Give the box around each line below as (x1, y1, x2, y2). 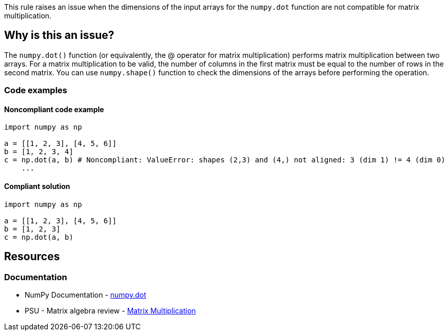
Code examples (4, 85, 68, 96)
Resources (4, 250, 60, 263)
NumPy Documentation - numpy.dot (25, 290, 146, 299)
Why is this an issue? (4, 29, 114, 42)
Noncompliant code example (4, 104, 104, 114)
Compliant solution (4, 182, 70, 191)
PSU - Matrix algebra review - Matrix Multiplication (25, 306, 196, 315)
